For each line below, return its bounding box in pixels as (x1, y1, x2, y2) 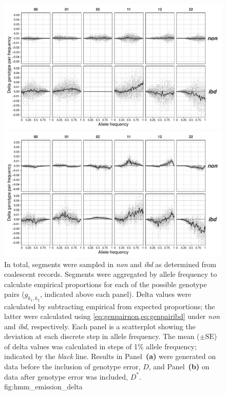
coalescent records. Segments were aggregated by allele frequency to (4, 269, 217, 279)
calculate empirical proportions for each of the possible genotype (4, 278, 207, 289)
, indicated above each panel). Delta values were (40, 289, 192, 299)
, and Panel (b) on (148, 361, 210, 372)
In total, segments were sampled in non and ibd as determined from (4, 258, 217, 269)
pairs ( (4, 289, 25, 299)
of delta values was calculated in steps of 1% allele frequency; (4, 341, 197, 351)
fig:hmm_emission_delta (4, 381, 83, 392)
